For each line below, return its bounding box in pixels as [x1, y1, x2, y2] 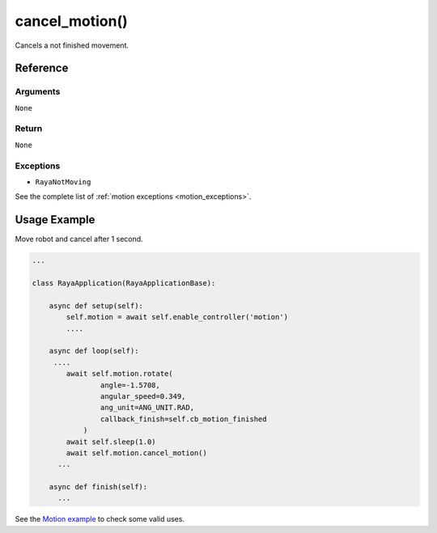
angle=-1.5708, [100, 380, 161, 390]
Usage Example [15, 213, 95, 226]
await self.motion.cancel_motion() [66, 448, 208, 457]
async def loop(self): [49, 346, 139, 356]
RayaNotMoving [35, 177, 91, 186]
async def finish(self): [49, 482, 148, 492]
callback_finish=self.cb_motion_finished [100, 414, 267, 424]
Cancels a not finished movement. [15, 40, 129, 50]
